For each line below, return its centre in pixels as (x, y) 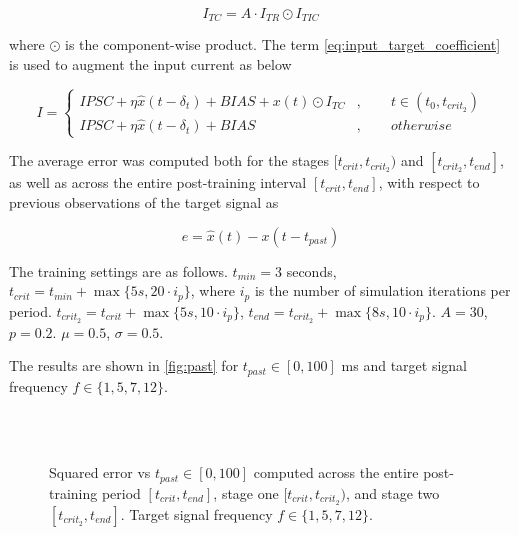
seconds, (311, 270)
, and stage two (392, 492)
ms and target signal (404, 365)
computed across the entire (336, 472)
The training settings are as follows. (118, 270)
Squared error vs (100, 472)
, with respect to (429, 182)
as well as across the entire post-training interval (158, 182)
